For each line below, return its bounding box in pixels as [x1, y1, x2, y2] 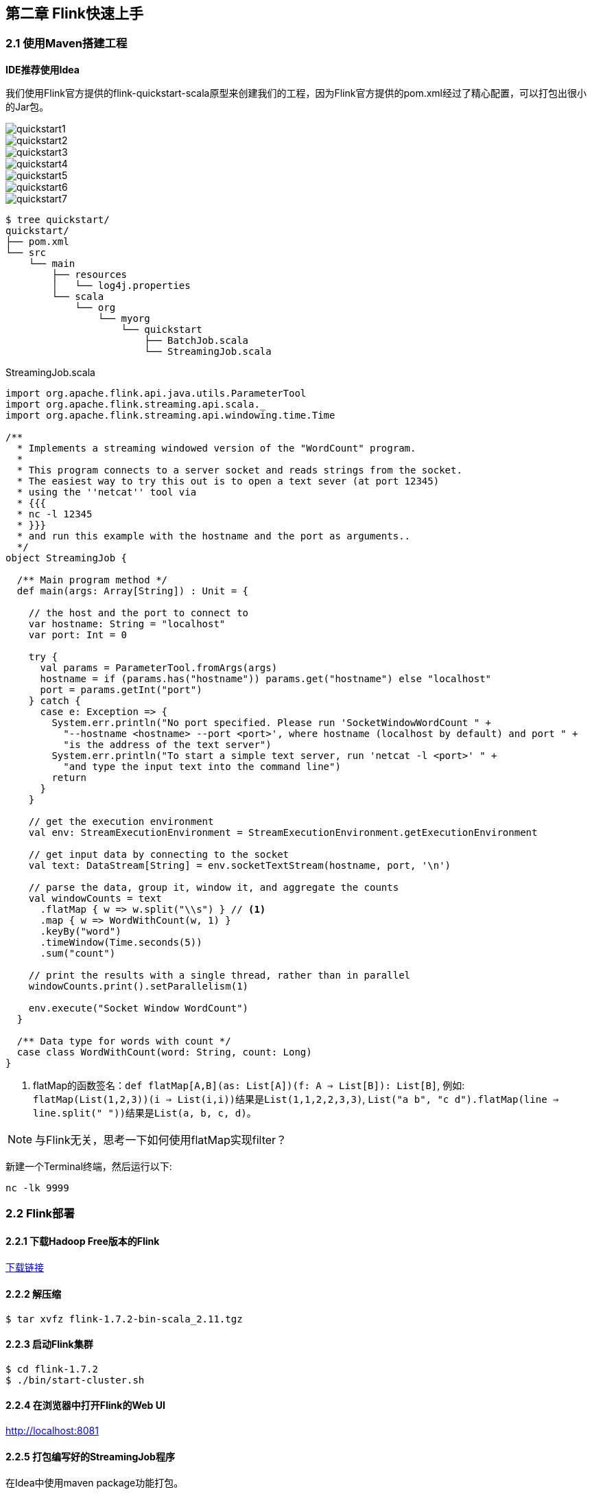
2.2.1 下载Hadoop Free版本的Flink [5, 1235, 160, 1247]
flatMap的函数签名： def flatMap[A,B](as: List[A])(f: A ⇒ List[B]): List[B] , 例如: [33, 1079, 465, 1091]
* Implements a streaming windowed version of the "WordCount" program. [16, 442, 416, 454]
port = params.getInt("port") [40, 684, 202, 695]
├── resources [51, 268, 128, 280]
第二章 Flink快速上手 [5, 5, 143, 22]
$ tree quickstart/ [5, 213, 110, 225]
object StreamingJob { [5, 552, 128, 563]
